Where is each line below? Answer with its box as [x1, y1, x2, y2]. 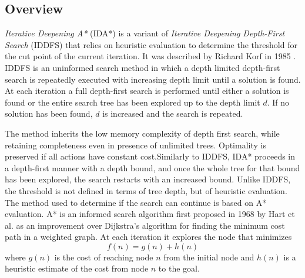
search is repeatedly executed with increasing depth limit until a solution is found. [5, 73, 301, 85]
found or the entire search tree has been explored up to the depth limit [5, 96, 260, 108]
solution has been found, [5, 107, 93, 120]
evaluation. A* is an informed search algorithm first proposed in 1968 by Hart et [5, 208, 295, 220]
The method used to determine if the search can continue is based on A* [5, 196, 267, 208]
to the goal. [158, 262, 200, 274]
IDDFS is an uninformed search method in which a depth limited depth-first [5, 61, 280, 73]
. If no [267, 96, 290, 108]
